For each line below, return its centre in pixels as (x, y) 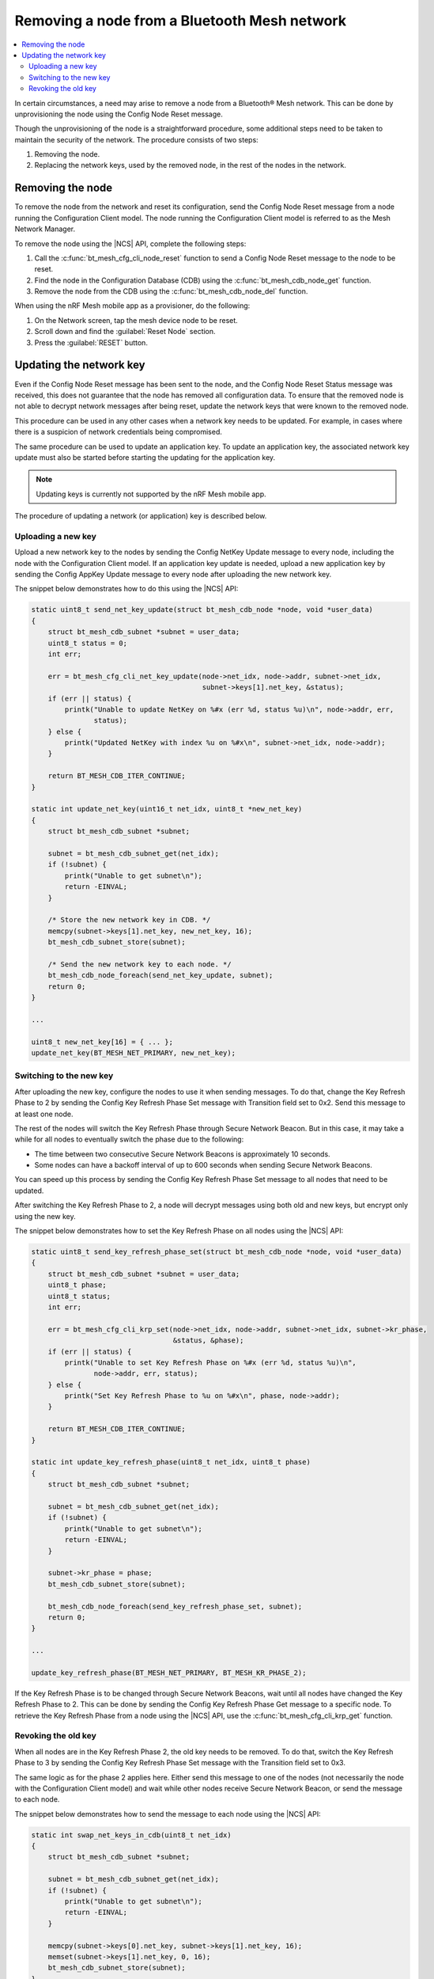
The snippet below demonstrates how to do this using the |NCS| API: (126, 589)
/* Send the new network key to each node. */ (140, 964)
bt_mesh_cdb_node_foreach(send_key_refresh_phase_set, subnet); (175, 1606)
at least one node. (44, 1114)
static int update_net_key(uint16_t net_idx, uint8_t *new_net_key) (167, 809)
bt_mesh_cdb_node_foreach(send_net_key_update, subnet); (160, 975)
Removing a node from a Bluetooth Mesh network (181, 21)
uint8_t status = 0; (88, 643)
